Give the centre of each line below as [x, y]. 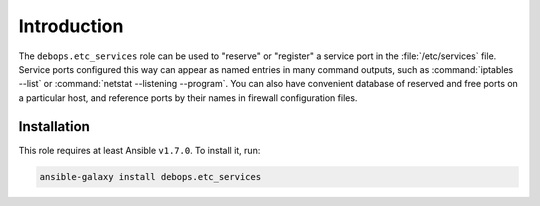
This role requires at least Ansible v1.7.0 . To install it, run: [139, 150]
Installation [54, 126]
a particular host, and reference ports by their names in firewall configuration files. [188, 97]
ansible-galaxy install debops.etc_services [150, 176]
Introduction [71, 26]
